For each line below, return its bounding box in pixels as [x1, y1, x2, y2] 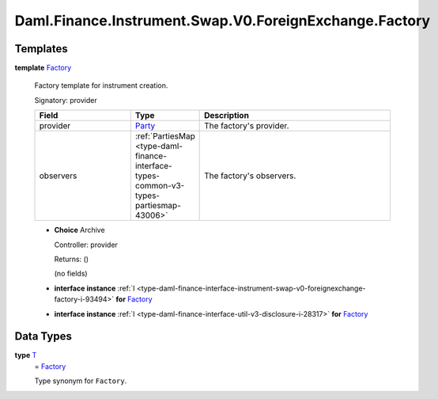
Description [204, 110, 249, 121]
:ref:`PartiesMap [134, 131, 195, 142]
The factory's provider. [204, 120, 289, 131]
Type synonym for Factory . [34, 376, 127, 386]
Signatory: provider [34, 95, 98, 104]
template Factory [14, 63, 72, 73]
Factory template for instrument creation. [34, 81, 168, 90]
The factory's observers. [204, 170, 296, 181]
